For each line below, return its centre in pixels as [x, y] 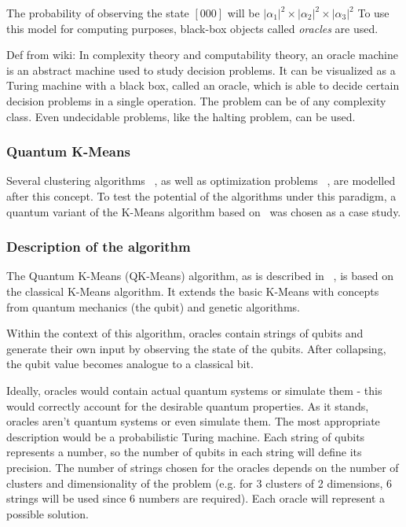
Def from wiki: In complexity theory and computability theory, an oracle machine [202, 55]
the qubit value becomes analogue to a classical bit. [130, 364]
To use [373, 13]
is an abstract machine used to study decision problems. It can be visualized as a [201, 70]
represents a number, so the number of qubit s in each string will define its [184, 452]
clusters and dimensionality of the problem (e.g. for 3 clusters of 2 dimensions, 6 [199, 483]
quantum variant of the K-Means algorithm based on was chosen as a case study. [204, 211]
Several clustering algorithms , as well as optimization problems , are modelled [201, 181]
